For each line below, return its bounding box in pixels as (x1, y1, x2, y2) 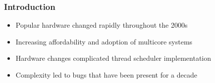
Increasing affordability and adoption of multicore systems (15, 36, 193, 46)
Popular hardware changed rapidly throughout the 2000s (15, 20, 188, 30)
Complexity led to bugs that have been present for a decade (15, 70, 197, 80)
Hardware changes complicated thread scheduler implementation (15, 53, 212, 63)
